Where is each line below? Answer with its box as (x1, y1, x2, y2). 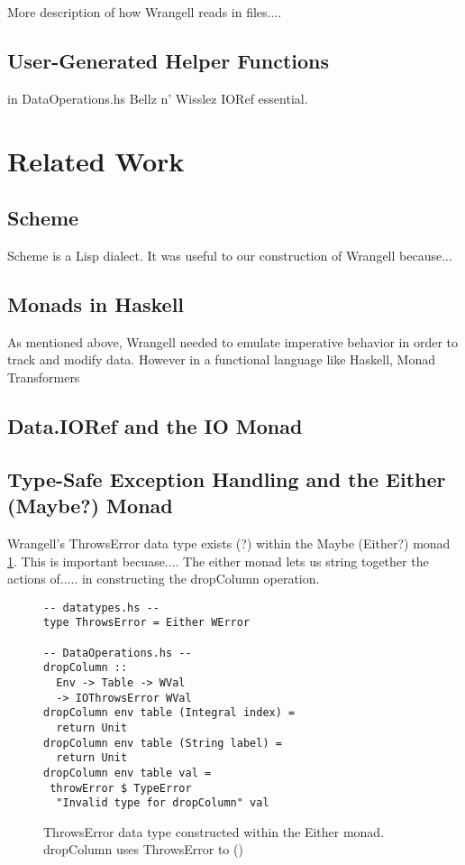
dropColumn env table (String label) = (43, 736, 282, 750)
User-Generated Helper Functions (7, 46, 330, 74)
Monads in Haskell (7, 290, 185, 317)
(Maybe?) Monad (7, 492, 173, 520)
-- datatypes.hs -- (43, 601, 160, 614)
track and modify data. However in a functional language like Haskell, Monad (7, 350, 436, 369)
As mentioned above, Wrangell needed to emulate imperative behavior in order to (7, 332, 458, 351)
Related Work (7, 142, 185, 179)
